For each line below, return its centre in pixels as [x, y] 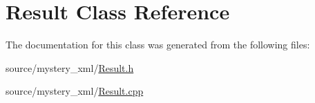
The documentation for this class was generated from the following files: [158, 45]
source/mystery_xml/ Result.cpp [75, 91]
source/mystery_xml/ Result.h [70, 67]
